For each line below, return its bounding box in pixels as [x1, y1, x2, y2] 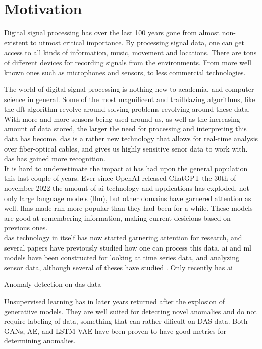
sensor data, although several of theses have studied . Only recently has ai [4, 262, 233, 272]
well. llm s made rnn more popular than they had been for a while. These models [4, 203, 253, 213]
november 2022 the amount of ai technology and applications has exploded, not [4, 183, 249, 193]
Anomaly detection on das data [4, 279, 101, 289]
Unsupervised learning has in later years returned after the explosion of [4, 295, 225, 306]
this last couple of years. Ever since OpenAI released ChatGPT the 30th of [4, 173, 236, 183]
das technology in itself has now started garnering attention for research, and [4, 232, 242, 242]
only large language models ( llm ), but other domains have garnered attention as [4, 192, 251, 203]
